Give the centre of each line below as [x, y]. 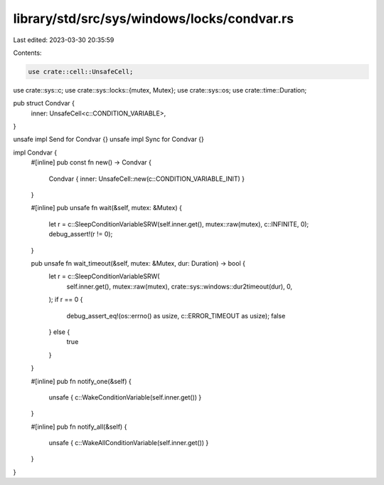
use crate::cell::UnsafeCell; [81, 72]
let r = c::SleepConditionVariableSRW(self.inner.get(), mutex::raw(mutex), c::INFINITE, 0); [179, 224]
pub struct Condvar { [44, 103]
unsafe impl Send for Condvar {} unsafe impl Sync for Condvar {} [108, 140]
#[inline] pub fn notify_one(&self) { [81, 381]
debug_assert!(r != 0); [81, 234]
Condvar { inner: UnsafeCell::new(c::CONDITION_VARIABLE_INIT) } [147, 179]
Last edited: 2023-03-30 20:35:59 [64, 40]
